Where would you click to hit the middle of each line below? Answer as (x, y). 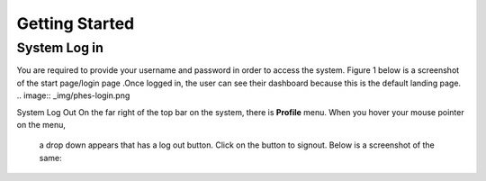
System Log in (60, 48)
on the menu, (41, 124)
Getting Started (76, 23)
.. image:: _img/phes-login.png (73, 95)
